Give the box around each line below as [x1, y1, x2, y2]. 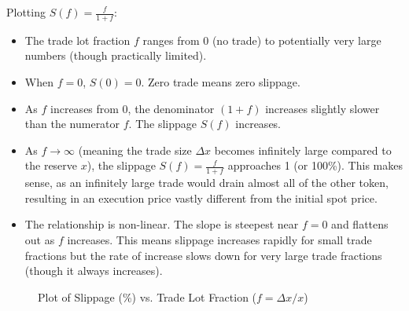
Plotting [6, 4, 46, 20]
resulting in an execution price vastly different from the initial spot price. [24, 189, 378, 206]
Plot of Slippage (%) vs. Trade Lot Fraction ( [38, 288, 257, 305]
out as [24, 232, 55, 247]
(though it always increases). [24, 262, 163, 279]
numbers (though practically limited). [24, 47, 207, 64]
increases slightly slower [265, 100, 380, 116]
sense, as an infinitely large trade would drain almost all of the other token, [24, 174, 389, 191]
